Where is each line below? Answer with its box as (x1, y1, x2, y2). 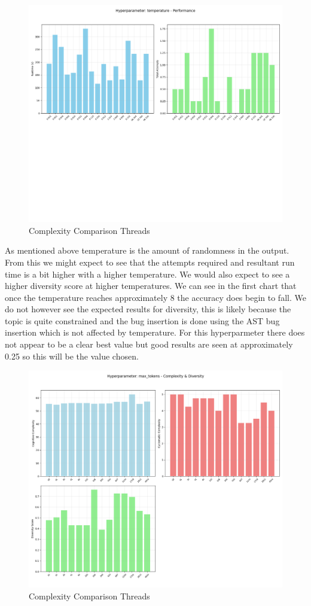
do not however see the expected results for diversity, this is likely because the (5, 303, 291, 315)
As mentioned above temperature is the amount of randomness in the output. (5, 244, 289, 257)
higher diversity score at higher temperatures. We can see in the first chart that (5, 279, 297, 292)
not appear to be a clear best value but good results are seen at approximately (5, 338, 293, 351)
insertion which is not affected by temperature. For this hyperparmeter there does (5, 326, 305, 339)
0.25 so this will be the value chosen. (5, 349, 139, 362)
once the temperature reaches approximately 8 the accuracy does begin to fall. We (5, 291, 306, 303)
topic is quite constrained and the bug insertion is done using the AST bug (5, 314, 280, 327)
